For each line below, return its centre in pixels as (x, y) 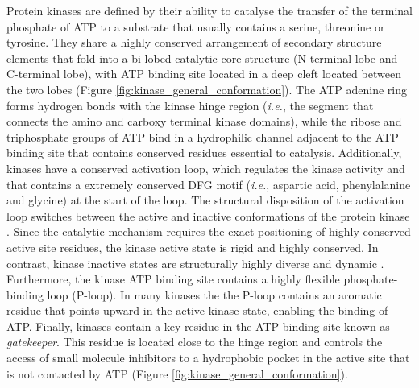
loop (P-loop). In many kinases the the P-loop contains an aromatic (214, 294)
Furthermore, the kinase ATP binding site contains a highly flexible (173, 279)
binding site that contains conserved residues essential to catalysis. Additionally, (204, 153)
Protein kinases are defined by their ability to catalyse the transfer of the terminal (209, 10)
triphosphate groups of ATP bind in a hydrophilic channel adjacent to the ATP (203, 136)
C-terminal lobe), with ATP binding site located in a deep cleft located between (204, 74)
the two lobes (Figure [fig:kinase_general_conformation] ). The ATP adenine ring (207, 89)
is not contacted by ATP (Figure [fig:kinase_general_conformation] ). (177, 373)
